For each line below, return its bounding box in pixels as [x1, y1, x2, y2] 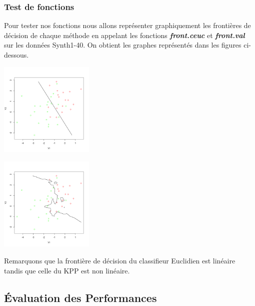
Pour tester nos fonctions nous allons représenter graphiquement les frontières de [4, 20, 251, 31]
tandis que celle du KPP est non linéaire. [4, 265, 130, 275]
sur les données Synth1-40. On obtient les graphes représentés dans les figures [4, 40, 241, 50]
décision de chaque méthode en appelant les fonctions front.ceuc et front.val [4, 30, 245, 40]
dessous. [4, 50, 29, 60]
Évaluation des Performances [4, 289, 157, 305]
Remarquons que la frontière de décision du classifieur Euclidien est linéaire [4, 255, 235, 265]
